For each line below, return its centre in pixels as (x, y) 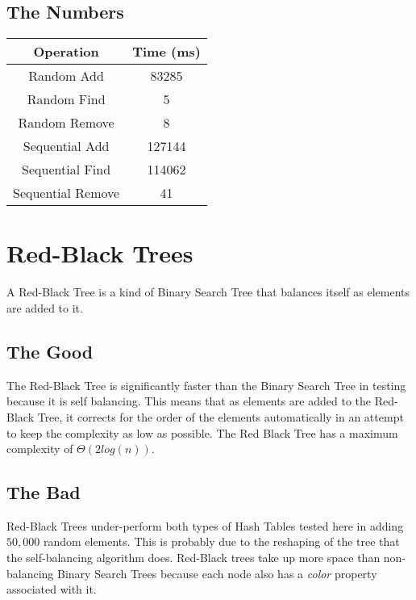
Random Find (66, 99)
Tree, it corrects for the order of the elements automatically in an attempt (220, 416)
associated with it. (52, 589)
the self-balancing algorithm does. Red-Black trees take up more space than (193, 558)
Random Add (66, 76)
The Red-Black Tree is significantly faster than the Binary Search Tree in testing (206, 385)
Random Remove (66, 123)
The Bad (44, 492)
